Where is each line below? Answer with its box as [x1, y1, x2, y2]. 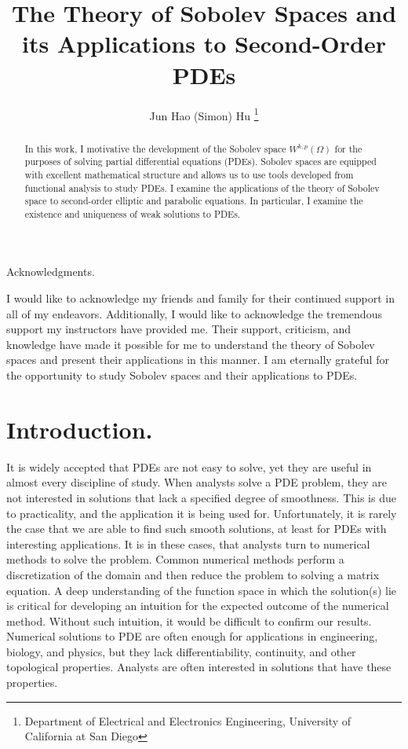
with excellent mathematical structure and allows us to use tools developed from [24, 167, 354, 181]
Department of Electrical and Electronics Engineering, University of [24, 712, 352, 729]
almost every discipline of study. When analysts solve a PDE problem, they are [6, 474, 387, 490]
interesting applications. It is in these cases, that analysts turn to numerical [6, 535, 370, 552]
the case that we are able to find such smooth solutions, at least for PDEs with [6, 520, 387, 537]
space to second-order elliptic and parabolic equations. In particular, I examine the [24, 194, 363, 207]
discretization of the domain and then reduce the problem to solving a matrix [6, 566, 380, 582]
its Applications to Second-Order [22, 28, 386, 60]
